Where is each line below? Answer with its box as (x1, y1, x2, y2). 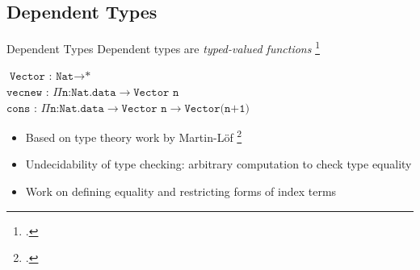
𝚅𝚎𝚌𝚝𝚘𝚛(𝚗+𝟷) (184, 102, 250, 114)
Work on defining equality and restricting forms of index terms (25, 183, 337, 200)
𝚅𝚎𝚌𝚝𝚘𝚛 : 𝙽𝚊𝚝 (9, 71, 74, 83)
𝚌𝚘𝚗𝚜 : (6, 102, 37, 114)
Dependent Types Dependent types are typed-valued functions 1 (6, 38, 320, 56)
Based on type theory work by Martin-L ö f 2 (25, 127, 242, 145)
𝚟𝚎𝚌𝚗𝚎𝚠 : (6, 87, 49, 99)
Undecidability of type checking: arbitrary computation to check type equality (25, 156, 412, 172)
